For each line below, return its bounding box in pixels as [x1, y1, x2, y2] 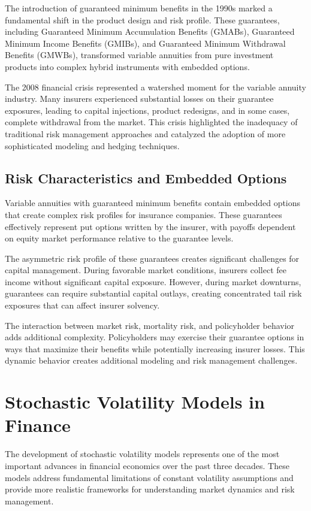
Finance [5, 413, 71, 437]
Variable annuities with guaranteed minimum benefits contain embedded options [5, 196, 301, 209]
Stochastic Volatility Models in [5, 389, 265, 414]
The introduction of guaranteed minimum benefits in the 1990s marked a [5, 2, 273, 14]
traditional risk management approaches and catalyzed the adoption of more [5, 127, 286, 140]
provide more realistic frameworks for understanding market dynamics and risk [5, 483, 295, 495]
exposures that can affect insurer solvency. [5, 299, 160, 312]
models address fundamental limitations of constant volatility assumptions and [5, 471, 294, 483]
